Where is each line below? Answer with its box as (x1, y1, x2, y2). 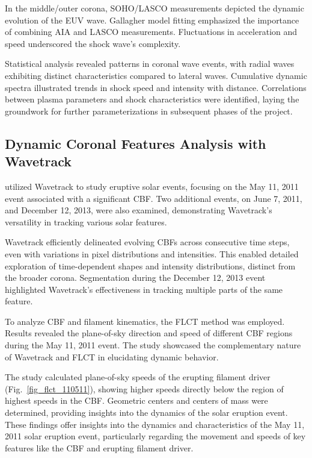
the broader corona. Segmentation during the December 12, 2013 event (5, 271, 266, 284)
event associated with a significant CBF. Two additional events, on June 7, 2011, (5, 192, 302, 204)
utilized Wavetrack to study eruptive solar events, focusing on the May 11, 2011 (5, 180, 299, 192)
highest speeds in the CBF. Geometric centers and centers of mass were (5, 394, 268, 407)
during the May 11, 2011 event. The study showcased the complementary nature (5, 339, 301, 351)
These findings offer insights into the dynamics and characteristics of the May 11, (5, 418, 305, 430)
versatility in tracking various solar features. (5, 215, 167, 228)
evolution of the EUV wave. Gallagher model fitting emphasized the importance (5, 13, 299, 26)
